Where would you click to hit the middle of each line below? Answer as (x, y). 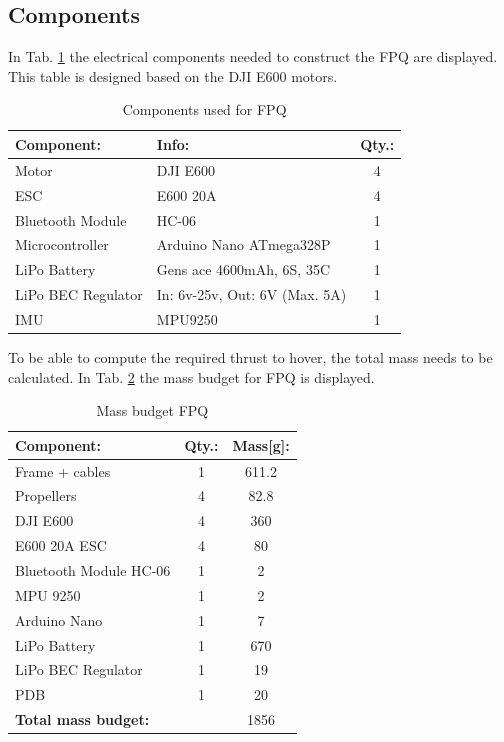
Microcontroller (62, 244)
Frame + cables (63, 470)
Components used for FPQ (204, 109)
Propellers (46, 495)
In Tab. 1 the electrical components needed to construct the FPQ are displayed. (253, 56)
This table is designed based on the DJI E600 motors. (173, 75)
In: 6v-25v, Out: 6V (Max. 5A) (251, 294)
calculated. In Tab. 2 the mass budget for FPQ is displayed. (191, 376)
